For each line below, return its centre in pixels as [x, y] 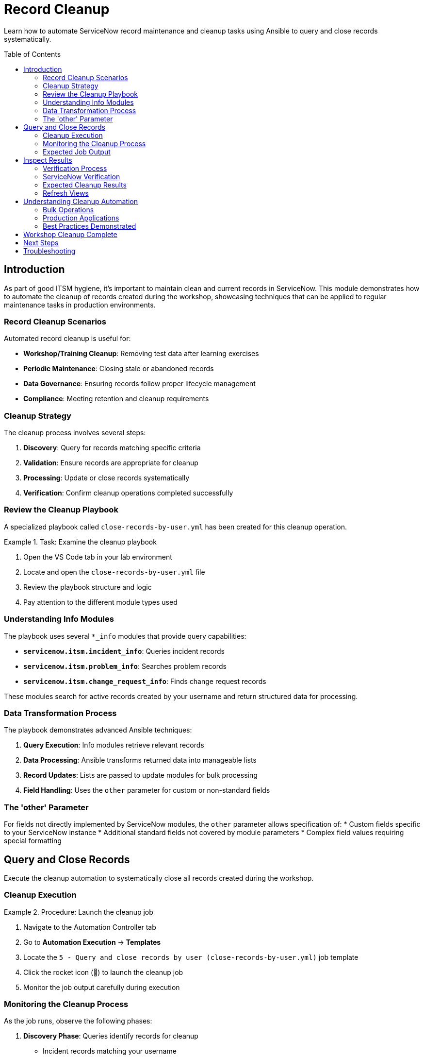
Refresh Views [66, 193]
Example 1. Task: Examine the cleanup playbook [80, 542]
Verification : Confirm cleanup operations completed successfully [128, 493]
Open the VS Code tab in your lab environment [98, 557]
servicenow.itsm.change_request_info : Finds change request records [145, 681]
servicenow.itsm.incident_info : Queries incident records [124, 651]
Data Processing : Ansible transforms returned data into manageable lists [140, 760]
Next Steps [41, 242]
